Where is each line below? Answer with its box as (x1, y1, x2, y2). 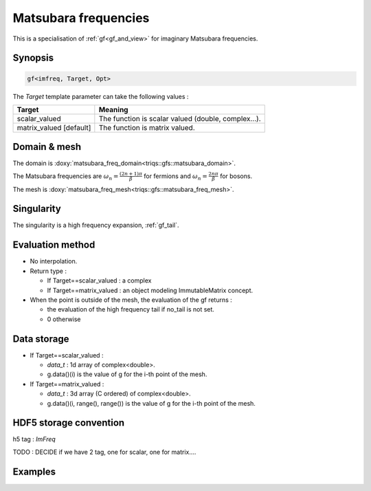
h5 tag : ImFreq (12, 435, 56, 444)
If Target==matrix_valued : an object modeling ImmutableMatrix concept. (47, 286, 254, 294)
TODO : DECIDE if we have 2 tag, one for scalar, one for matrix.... (12, 448, 196, 456)
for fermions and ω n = (144, 172, 207, 182)
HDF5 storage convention (12, 417, 125, 429)
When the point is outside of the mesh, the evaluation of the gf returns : (30, 296, 233, 304)
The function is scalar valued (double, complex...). (98, 113, 261, 123)
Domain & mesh (12, 141, 82, 153)
